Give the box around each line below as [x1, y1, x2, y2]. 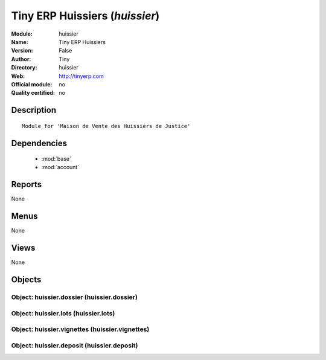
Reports [11, 179, 42, 190]
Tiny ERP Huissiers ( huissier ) [11, 9, 160, 22]
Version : [11, 47, 33, 54]
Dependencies [11, 138, 68, 148]
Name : [11, 38, 28, 45]
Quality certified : [11, 89, 56, 97]
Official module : [11, 80, 53, 88]
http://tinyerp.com [59, 72, 104, 80]
